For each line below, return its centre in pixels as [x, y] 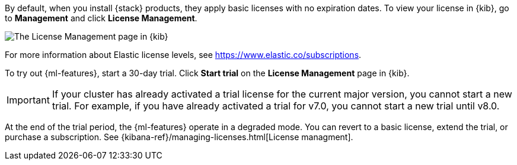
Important [28, 100]
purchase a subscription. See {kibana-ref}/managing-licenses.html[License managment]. [179, 137]
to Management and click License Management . [101, 18]
